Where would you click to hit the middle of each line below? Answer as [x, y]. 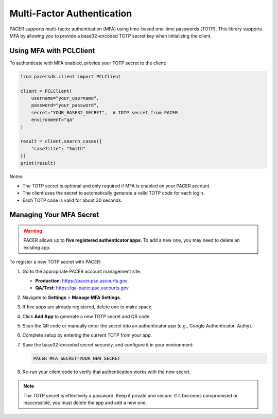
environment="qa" [53, 120]
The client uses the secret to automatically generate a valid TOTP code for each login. [114, 193]
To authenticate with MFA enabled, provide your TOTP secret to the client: [88, 63]
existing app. [37, 248]
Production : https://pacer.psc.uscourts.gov [81, 281]
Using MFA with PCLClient [52, 51]
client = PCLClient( [46, 91]
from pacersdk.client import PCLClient [71, 76]
